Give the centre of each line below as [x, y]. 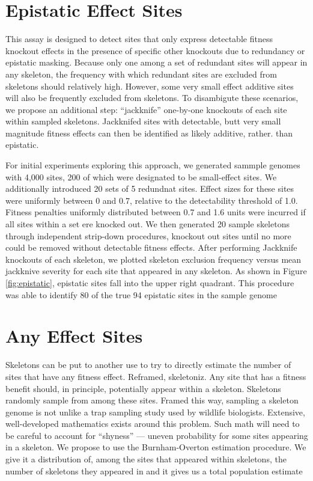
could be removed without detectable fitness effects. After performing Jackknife [151, 247]
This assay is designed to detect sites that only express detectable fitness [139, 39]
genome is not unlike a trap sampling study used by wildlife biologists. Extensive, [155, 412]
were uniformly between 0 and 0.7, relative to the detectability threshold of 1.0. [152, 200]
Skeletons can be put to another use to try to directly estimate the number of [148, 365]
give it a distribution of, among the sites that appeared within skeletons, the [146, 459]
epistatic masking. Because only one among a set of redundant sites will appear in [156, 62]
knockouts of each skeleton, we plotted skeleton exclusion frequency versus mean [153, 259]
